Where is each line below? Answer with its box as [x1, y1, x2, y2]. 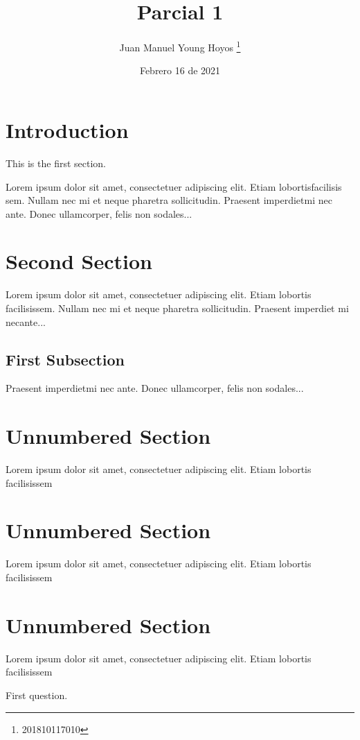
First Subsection [6, 348, 125, 370]
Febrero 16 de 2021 [139, 63, 221, 78]
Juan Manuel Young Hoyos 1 [119, 38, 241, 54]
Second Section [6, 247, 152, 275]
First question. [6, 687, 68, 702]
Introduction [6, 115, 129, 144]
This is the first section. [6, 155, 106, 170]
